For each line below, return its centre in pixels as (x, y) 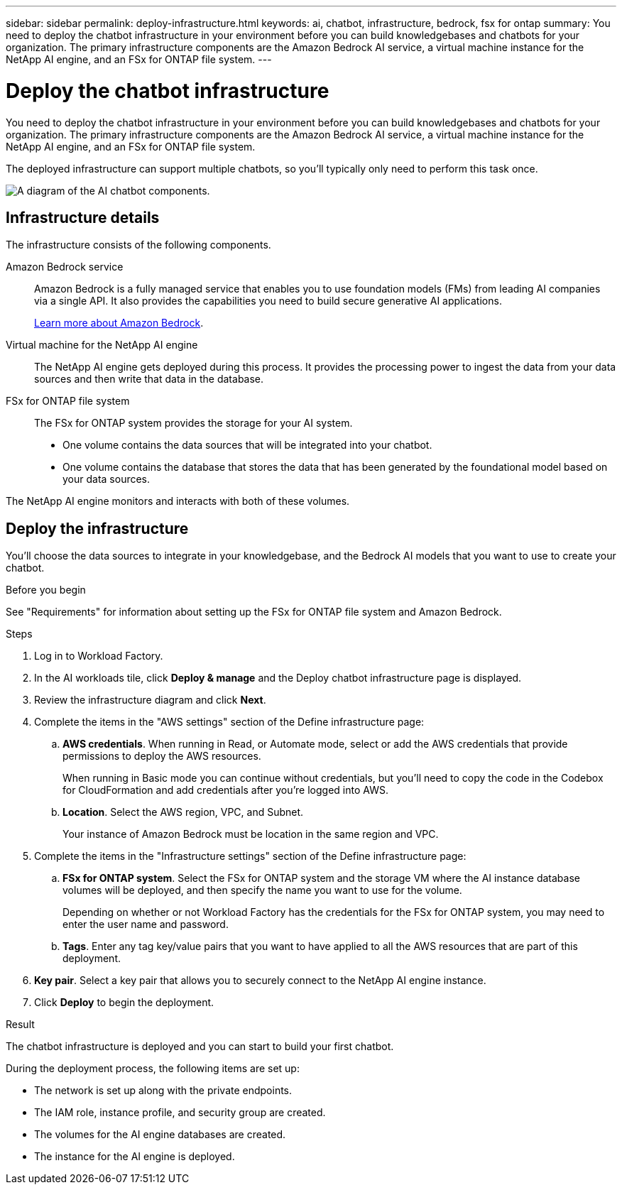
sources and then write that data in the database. (149, 379)
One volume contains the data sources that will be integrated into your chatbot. (247, 445)
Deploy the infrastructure (97, 528)
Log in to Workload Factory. (99, 656)
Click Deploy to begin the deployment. (124, 1003)
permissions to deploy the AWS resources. (162, 756)
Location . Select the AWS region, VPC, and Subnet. (183, 812)
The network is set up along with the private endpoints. (163, 1091)
